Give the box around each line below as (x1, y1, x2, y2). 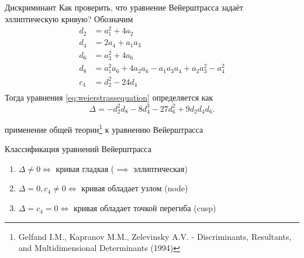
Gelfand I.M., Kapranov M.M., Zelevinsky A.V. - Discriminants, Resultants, (18, 230, 292, 242)
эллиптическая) (133, 162, 188, 174)
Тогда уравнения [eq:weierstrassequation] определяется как (5, 91, 213, 104)
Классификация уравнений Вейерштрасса (5, 143, 151, 155)
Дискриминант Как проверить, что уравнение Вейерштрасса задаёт (5, 1, 243, 13)
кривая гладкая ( (56, 162, 115, 174)
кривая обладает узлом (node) (81, 182, 188, 194)
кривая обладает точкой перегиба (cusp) (73, 202, 216, 214)
